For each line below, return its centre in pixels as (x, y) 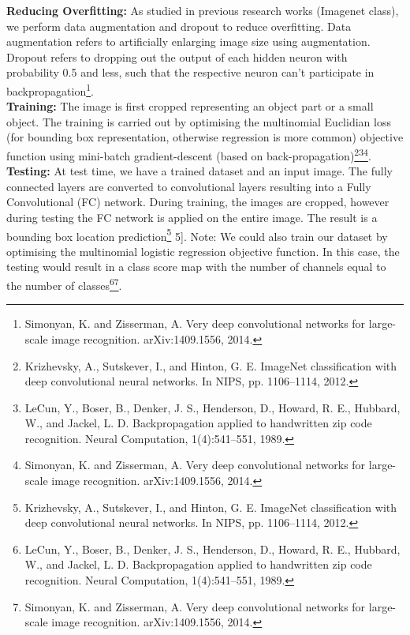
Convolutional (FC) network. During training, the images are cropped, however (198, 202)
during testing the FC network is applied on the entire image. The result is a (192, 218)
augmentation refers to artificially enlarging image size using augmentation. (188, 41)
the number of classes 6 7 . (64, 284)
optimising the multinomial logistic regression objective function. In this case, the (203, 251)
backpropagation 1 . (50, 89)
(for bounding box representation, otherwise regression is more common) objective (205, 137)
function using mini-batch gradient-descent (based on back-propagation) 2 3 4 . (189, 154)
